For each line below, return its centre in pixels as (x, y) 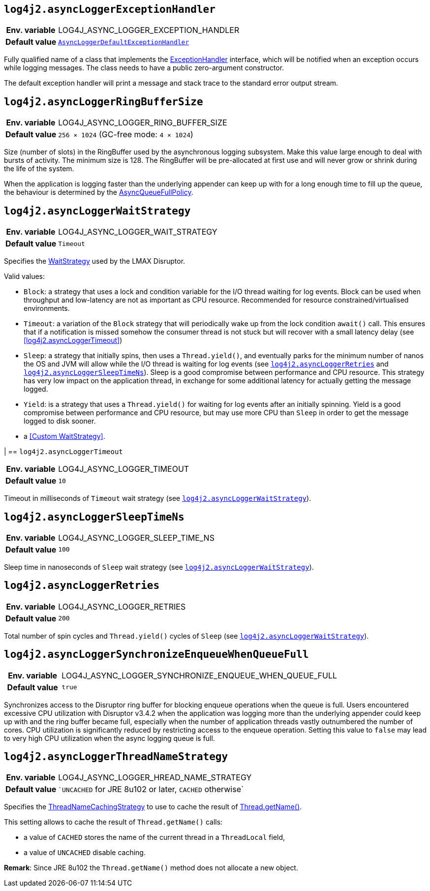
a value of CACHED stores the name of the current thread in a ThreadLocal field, (154, 837)
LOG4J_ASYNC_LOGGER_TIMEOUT (124, 469)
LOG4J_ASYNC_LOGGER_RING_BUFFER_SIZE (143, 123)
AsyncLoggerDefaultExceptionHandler (124, 42)
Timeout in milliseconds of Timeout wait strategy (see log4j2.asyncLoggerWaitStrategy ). (158, 498)
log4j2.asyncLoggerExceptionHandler (110, 9)
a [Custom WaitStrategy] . (64, 436)
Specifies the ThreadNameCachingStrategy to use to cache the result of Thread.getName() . (153, 807)
